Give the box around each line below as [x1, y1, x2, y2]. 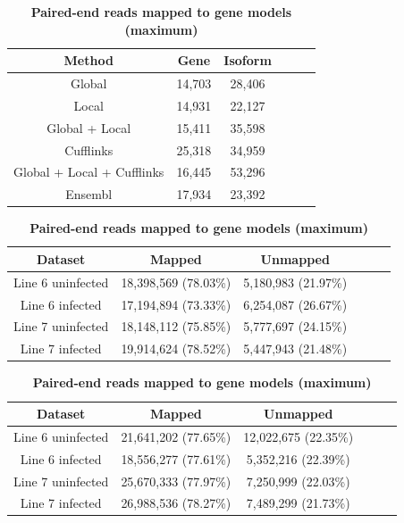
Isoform [223, 51, 272, 70]
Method [63, 51, 114, 70]
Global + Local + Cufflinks [13, 162, 164, 181]
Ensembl [65, 185, 113, 203]
